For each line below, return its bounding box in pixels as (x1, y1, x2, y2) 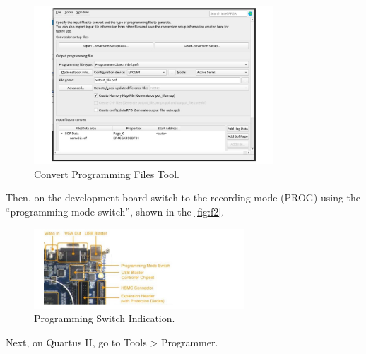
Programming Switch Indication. (34, 311, 175, 326)
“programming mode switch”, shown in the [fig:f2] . (6, 204, 225, 219)
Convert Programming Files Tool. (34, 166, 179, 181)
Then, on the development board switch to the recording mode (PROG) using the (6, 190, 361, 205)
